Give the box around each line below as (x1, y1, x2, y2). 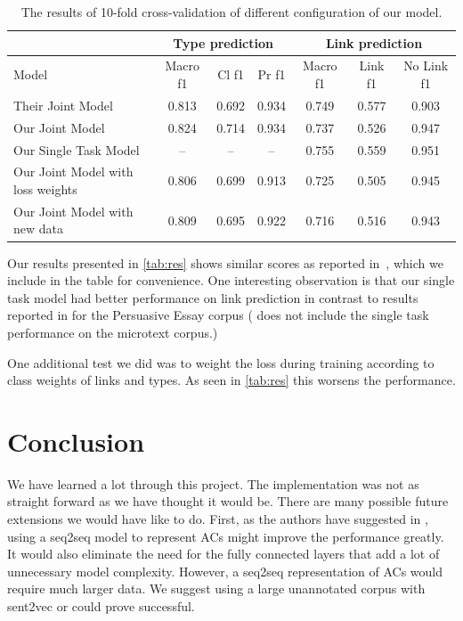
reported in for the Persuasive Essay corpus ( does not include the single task (7, 306, 429, 324)
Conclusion (7, 422, 145, 459)
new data (13, 219, 63, 238)
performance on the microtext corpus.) (7, 323, 218, 341)
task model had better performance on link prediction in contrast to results (7, 288, 418, 306)
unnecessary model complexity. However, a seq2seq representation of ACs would (7, 561, 443, 580)
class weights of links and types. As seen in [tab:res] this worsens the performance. (7, 371, 456, 389)
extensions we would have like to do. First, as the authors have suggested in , (7, 510, 428, 527)
